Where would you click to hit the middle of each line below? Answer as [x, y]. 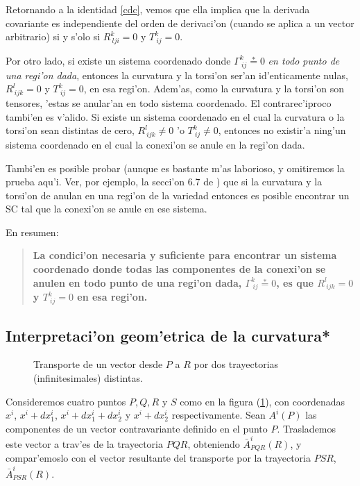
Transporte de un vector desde [98, 364]
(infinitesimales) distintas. [88, 377]
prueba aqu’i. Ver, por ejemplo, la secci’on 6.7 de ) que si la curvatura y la [164, 182]
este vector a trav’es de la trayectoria [84, 444]
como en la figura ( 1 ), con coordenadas [262, 401]
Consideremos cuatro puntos [66, 401]
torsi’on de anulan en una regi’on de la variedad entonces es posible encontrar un [178, 195]
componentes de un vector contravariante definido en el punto [137, 428]
